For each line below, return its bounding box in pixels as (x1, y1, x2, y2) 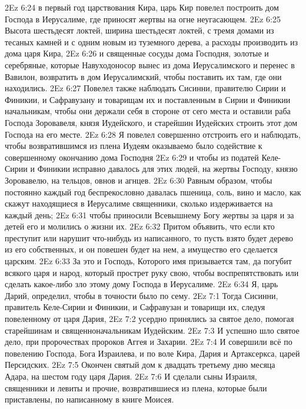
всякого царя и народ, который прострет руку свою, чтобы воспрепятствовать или (5, 266, 299, 278)
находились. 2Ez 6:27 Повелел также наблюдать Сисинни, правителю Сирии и (5, 82, 286, 94)
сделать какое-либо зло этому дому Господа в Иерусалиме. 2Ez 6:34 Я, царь (5, 278, 278, 290)
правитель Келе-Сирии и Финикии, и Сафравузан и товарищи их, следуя (5, 301, 265, 313)
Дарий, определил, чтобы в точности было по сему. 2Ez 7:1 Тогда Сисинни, (5, 289, 278, 301)
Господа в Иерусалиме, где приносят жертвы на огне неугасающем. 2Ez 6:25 (5, 12, 281, 25)
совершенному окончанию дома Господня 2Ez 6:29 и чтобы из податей (5, 151, 259, 163)
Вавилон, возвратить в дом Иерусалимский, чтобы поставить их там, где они (5, 70, 282, 82)
